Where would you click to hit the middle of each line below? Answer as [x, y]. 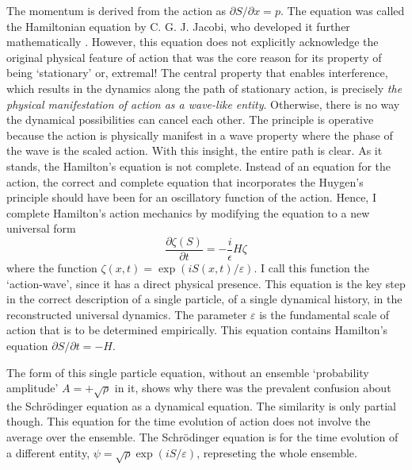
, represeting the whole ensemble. [277, 452]
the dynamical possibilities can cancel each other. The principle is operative [190, 119]
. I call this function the [311, 267]
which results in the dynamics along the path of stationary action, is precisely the [204, 88]
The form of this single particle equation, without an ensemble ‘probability [188, 372]
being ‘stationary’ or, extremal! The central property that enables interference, [197, 73]
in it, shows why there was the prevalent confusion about [253, 388]
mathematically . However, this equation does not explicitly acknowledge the [193, 42]
